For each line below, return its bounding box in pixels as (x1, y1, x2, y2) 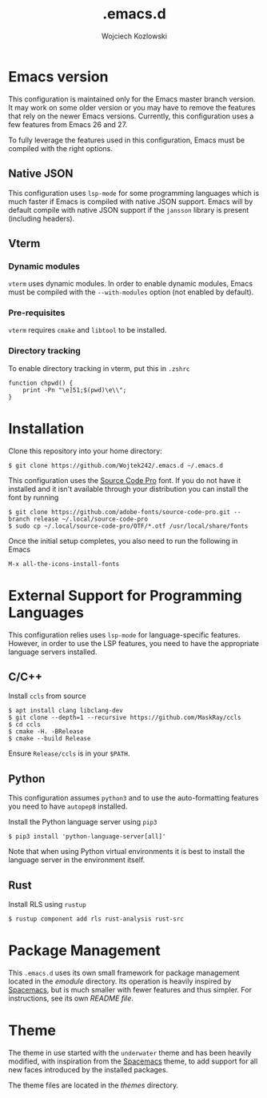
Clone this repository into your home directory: (8, 445, 162, 456)
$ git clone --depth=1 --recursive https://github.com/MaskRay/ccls (8, 713, 241, 722)
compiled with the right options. (8, 143, 114, 153)
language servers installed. (8, 647, 98, 657)
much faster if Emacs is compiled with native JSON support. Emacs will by (8, 197, 253, 206)
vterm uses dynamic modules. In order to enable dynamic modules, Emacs (8, 279, 253, 289)
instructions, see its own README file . (8, 993, 134, 1004)
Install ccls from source (8, 691, 86, 701)
